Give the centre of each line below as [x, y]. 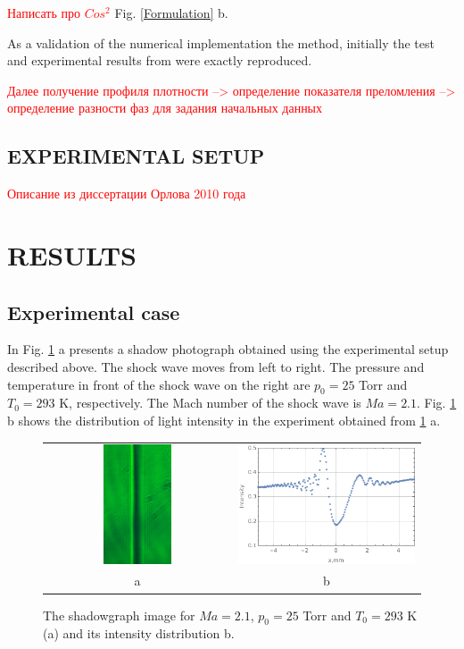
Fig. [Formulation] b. [171, 13]
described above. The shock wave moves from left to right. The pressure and [216, 366]
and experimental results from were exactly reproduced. [160, 60]
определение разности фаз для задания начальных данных [165, 108]
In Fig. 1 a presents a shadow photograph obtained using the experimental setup [228, 349]
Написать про [44, 13]
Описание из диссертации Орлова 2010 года [127, 194]
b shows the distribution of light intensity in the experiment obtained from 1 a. [224, 420]
